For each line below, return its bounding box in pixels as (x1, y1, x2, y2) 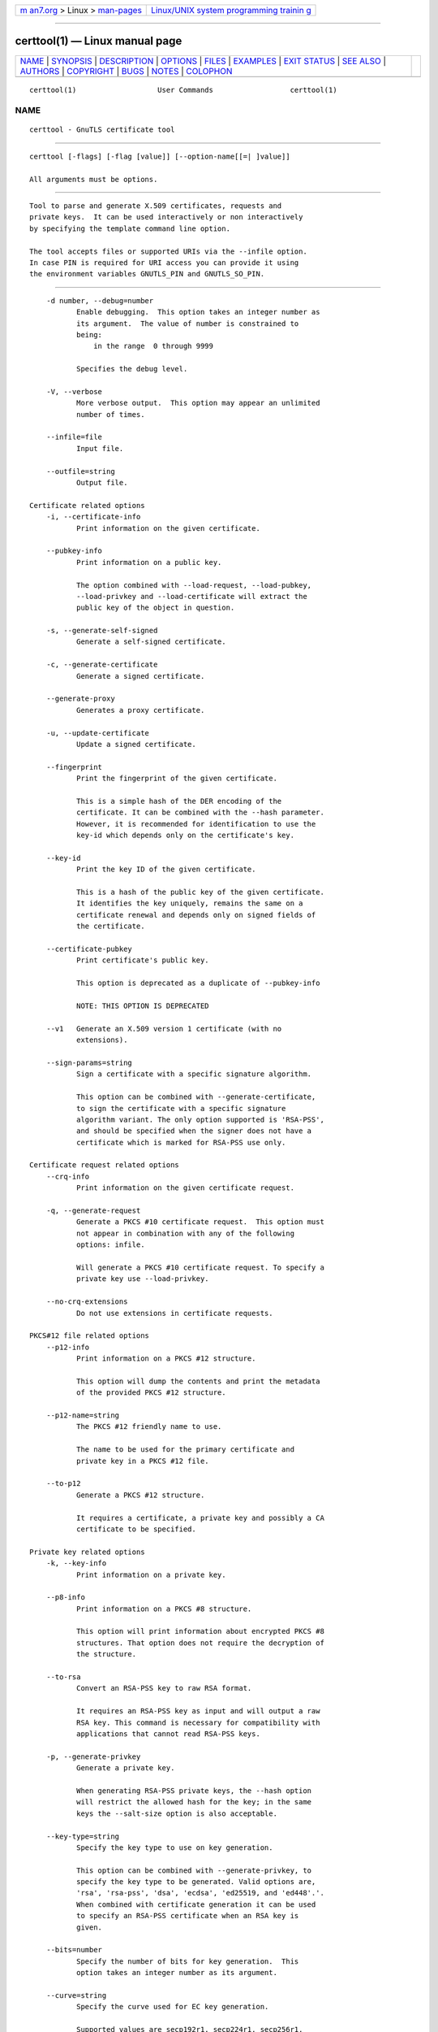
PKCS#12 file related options (29, 1331, 150, 1340)
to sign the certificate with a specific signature (75, 1104, 286, 1113)
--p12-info (45, 1342, 90, 1352)
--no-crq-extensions (45, 1297, 128, 1306)
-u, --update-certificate (45, 728, 150, 737)
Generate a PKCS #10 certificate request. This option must (75, 1218, 324, 1227)
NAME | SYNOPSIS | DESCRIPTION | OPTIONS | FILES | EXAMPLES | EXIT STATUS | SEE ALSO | (19, 55, 387, 67)
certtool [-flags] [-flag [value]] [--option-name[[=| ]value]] (29, 151, 291, 161)
